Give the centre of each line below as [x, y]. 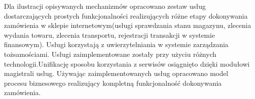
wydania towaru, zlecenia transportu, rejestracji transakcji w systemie [109, 35]
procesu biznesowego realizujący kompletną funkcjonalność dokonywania [113, 83]
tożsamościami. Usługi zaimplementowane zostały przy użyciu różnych [110, 54]
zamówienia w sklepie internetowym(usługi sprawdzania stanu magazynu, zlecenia [127, 25]
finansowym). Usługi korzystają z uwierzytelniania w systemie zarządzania [116, 44]
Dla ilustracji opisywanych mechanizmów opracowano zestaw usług [105, 6]
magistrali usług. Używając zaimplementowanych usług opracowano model [116, 73]
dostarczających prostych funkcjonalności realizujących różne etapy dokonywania [126, 15]
